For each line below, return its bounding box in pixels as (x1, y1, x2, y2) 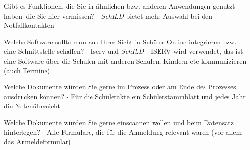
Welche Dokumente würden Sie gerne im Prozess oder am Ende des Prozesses (4, 82, 236, 92)
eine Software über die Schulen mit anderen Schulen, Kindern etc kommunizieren (4, 55, 247, 65)
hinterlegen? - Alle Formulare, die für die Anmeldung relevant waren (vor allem (4, 127, 242, 137)
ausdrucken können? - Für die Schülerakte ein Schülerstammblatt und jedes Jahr (4, 91, 246, 101)
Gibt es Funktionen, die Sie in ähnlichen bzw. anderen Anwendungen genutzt (4, 1, 235, 11)
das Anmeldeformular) (4, 136, 71, 147)
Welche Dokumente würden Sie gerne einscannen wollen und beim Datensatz (4, 117, 234, 127)
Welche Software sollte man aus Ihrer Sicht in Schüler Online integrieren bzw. (4, 36, 237, 46)
